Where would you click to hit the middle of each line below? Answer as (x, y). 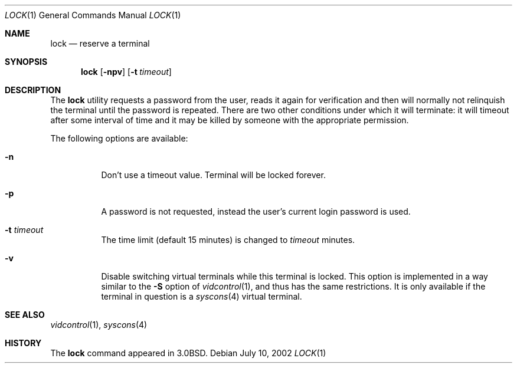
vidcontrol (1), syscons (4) (99, 325)
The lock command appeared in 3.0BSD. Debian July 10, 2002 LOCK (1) (188, 353)
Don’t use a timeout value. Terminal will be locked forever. (213, 175)
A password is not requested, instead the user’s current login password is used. (256, 211)
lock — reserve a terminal (100, 43)
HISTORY (23, 343)
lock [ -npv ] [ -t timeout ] (126, 72)
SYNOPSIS (26, 62)
